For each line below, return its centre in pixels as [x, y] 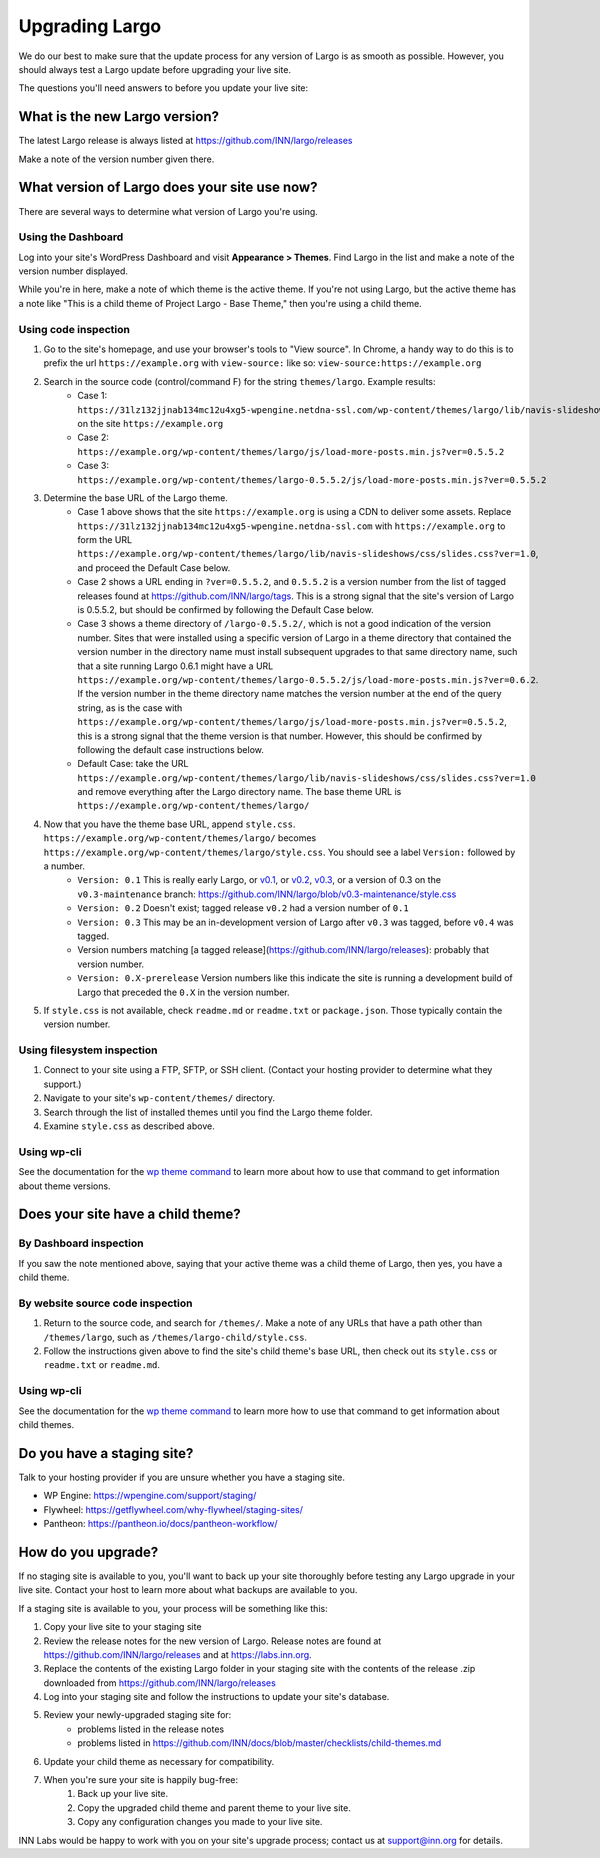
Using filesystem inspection [88, 1050]
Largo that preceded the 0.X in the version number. [183, 992]
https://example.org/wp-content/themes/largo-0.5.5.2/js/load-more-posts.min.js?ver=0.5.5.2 [312, 479]
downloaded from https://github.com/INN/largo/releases [160, 1682]
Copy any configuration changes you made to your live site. [200, 1822]
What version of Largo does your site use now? [168, 187]
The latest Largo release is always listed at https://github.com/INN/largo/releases [185, 141]
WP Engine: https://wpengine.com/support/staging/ [150, 1496]
